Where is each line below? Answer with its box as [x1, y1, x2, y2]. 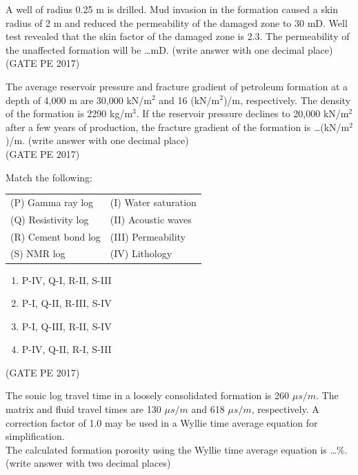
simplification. [6, 429, 65, 443]
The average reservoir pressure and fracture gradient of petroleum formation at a [6, 79, 348, 93]
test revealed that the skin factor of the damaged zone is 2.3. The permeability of [6, 29, 350, 43]
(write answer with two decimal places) [6, 456, 171, 470]
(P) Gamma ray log [10, 194, 94, 209]
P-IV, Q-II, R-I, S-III [21, 342, 112, 356]
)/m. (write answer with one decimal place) [6, 133, 189, 148]
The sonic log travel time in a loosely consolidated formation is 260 [6, 388, 290, 403]
